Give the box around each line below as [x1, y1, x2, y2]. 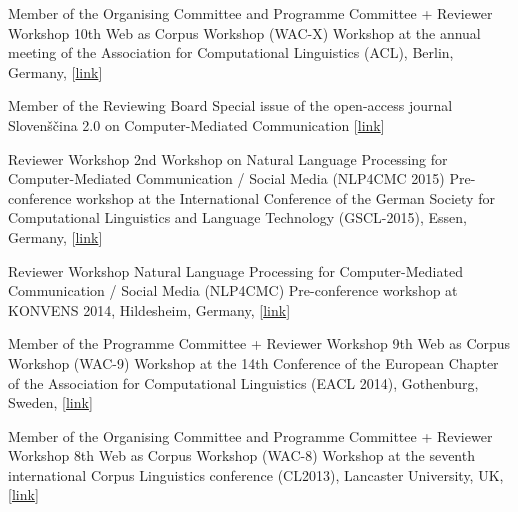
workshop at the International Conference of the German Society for [76, 187, 495, 208]
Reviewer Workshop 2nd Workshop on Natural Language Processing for [8, 148, 448, 169]
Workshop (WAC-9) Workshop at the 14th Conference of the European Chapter [8, 352, 499, 373]
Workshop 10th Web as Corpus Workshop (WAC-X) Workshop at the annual [8, 22, 481, 43]
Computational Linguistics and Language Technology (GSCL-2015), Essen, [8, 207, 467, 228]
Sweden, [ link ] [8, 392, 93, 413]
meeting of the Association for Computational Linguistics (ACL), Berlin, [8, 42, 454, 63]
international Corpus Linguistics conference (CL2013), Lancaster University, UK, [8, 464, 504, 485]
